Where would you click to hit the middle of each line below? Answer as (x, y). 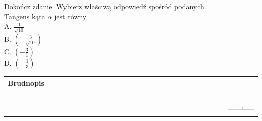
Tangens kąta (25, 16)
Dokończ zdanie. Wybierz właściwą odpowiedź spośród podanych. (105, 6)
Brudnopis (26, 83)
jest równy (71, 16)
